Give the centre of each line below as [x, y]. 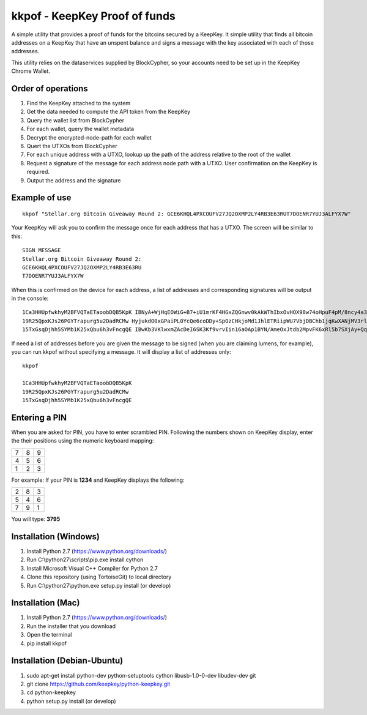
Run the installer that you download [71, 626]
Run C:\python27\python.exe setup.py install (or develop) [99, 585]
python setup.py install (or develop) [71, 701]
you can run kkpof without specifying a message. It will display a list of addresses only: [121, 352]
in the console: [30, 298]
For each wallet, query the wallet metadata [80, 129]
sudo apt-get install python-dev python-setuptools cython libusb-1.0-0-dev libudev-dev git [141, 675]
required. [38, 172]
